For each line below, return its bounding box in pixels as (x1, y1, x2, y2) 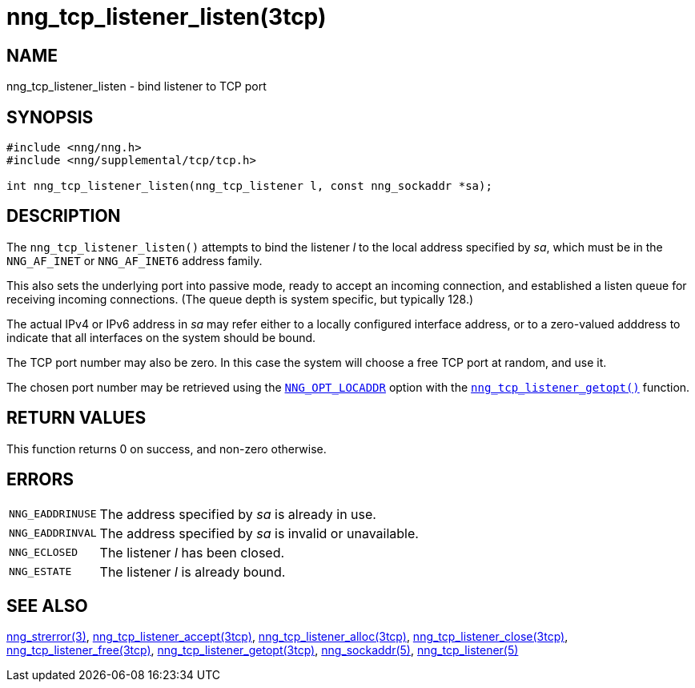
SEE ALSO (6, 595, 88, 616)
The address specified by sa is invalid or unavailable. (99, 525, 419, 541)
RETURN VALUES (6, 408, 147, 428)
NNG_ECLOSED (9, 546, 78, 559)
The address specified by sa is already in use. (99, 505, 376, 522)
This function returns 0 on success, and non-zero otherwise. (6, 441, 327, 456)
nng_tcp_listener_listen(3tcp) (6, 3, 327, 30)
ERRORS (6, 469, 74, 490)
